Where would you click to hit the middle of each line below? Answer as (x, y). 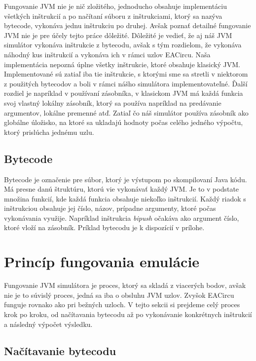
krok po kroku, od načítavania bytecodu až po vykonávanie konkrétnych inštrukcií (128, 314)
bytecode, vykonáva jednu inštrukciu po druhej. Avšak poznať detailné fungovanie (128, 25)
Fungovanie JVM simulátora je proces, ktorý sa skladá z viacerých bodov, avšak (125, 285)
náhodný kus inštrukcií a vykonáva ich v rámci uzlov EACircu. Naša (107, 54)
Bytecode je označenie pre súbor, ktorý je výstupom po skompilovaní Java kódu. (126, 179)
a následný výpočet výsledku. (48, 324)
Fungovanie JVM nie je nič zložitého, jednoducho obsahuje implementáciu (115, 6)
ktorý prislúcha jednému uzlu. (49, 132)
